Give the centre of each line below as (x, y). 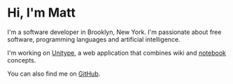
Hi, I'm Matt (41, 13)
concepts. (22, 60)
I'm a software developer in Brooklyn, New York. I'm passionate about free (114, 32)
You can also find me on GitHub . (54, 74)
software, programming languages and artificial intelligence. (94, 39)
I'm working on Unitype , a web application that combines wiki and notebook (116, 53)
